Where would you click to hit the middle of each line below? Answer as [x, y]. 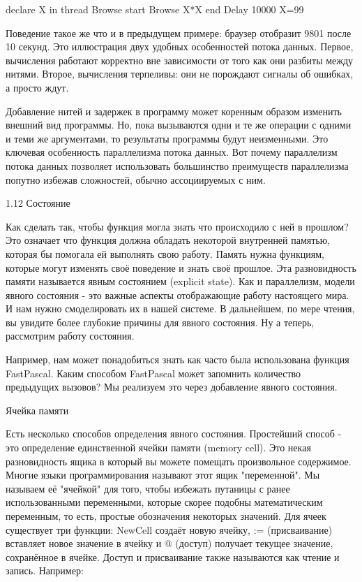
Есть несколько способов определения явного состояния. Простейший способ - [174, 434]
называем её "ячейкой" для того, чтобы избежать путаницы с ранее [148, 488]
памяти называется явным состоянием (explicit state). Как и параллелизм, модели [180, 281]
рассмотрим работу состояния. [70, 336]
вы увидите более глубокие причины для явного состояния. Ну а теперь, [160, 322]
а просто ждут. [37, 87]
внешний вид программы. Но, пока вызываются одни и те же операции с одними [179, 125]
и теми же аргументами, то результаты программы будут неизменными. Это [167, 138]
